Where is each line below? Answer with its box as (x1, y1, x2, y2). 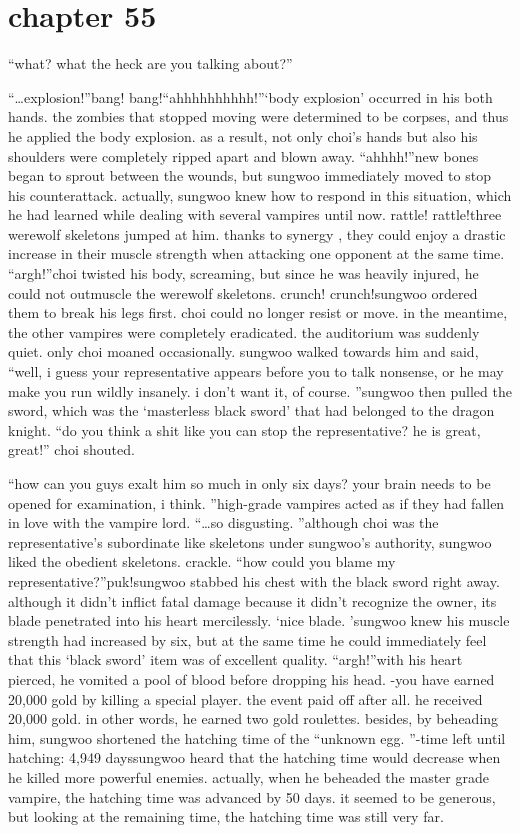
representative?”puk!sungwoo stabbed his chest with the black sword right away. (8, 570, 500, 591)
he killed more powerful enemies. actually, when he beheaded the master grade (8, 766, 489, 787)
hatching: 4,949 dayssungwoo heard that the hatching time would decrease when (8, 747, 501, 768)
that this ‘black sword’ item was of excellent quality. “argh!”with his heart (8, 649, 463, 670)
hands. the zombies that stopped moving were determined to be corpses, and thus (8, 106, 509, 127)
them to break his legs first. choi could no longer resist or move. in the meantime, (8, 302, 508, 323)
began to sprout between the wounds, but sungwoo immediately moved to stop (8, 165, 491, 186)
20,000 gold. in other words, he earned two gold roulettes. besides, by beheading (8, 708, 499, 729)
